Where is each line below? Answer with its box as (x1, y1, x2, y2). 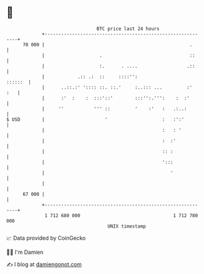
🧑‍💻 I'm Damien (6, 248, 44, 256)
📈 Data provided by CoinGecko (6, 234, 86, 242)
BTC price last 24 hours (97, 26, 160, 32)
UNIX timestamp (107, 223, 147, 229)
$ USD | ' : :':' (6, 116, 184, 123)
